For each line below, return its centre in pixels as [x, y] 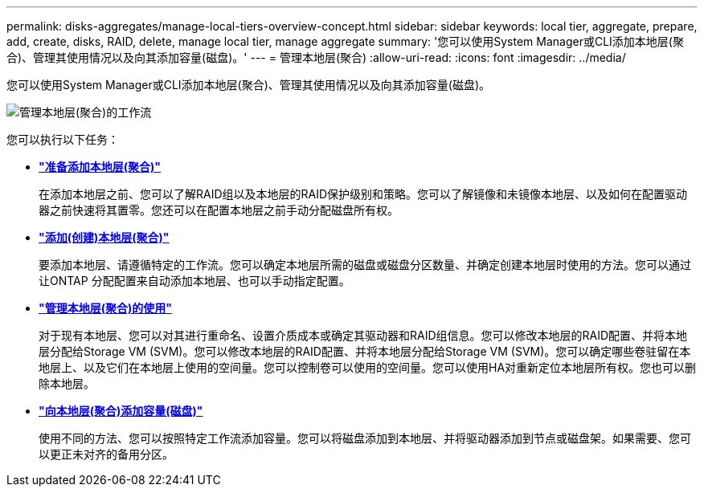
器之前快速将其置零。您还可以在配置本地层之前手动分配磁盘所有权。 [219, 210]
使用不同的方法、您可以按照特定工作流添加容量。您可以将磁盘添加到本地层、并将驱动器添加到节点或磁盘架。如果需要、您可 [365, 438]
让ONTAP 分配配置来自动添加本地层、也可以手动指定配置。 [194, 281]
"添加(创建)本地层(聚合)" [104, 237]
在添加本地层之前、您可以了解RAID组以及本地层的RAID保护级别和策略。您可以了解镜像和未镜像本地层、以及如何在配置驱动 [363, 194]
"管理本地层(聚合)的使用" [106, 308]
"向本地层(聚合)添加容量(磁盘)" [121, 411]
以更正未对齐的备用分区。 [106, 454]
